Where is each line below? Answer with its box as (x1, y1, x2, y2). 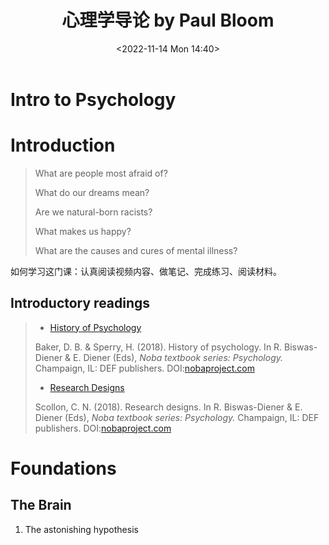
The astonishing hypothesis (24, 523, 139, 535)
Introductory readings (10, 295, 151, 312)
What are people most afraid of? (34, 167, 168, 179)
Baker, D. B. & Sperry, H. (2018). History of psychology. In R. (34, 341, 283, 353)
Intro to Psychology (10, 88, 177, 111)
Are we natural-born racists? (34, 206, 153, 218)
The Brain (10, 497, 72, 514)
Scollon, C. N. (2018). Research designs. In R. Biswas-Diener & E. (34, 401, 303, 413)
